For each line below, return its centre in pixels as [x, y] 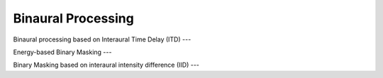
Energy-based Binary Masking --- [62, 52]
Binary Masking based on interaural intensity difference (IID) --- [106, 65]
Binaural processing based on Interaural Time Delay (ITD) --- [102, 39]
